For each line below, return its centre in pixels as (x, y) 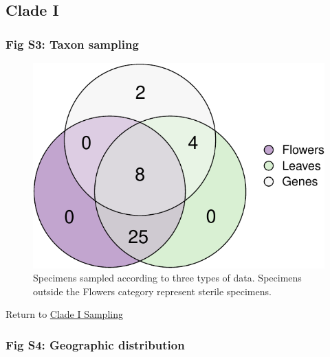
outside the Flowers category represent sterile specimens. (152, 291)
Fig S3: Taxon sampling (72, 44)
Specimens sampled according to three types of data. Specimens (167, 278)
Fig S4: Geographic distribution (95, 344)
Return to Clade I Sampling (64, 314)
